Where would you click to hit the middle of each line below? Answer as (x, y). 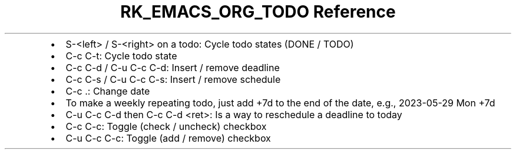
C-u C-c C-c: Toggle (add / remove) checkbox (168, 138)
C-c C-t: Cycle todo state (121, 56)
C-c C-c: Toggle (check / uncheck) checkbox (166, 126)
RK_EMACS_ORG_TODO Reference (258, 12)
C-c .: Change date (108, 91)
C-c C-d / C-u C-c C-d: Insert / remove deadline (173, 67)
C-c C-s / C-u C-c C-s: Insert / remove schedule (173, 79)
